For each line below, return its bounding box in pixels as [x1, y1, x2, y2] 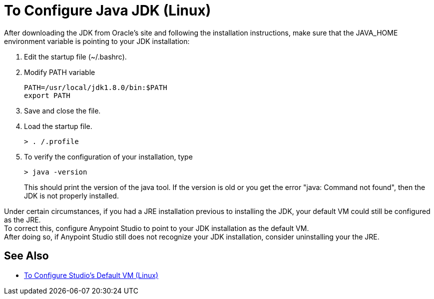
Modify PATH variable [24, 67, 95, 76]
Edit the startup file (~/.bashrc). [24, 52, 127, 61]
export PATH [24, 91, 70, 99]
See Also [4, 249, 49, 262]
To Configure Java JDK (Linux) [4, 2, 211, 19]
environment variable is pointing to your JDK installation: [4, 36, 190, 45]
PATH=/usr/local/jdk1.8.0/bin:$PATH [24, 83, 167, 91]
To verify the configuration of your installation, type [24, 152, 193, 161]
